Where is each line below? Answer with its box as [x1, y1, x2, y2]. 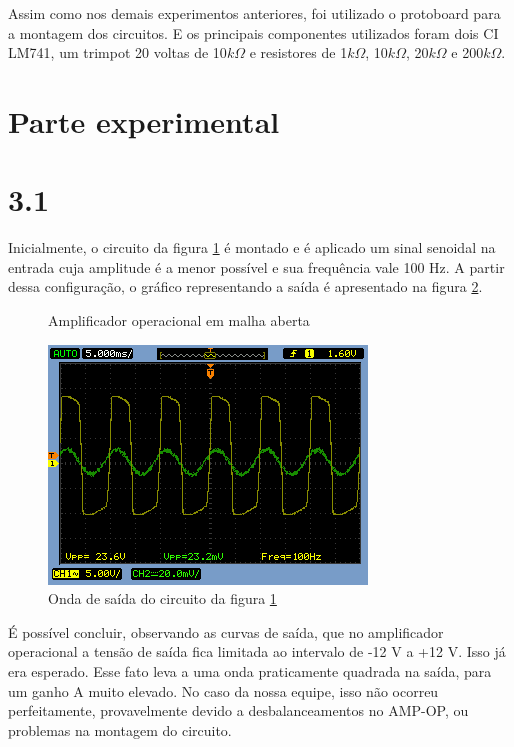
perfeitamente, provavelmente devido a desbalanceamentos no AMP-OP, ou [8, 700, 469, 721]
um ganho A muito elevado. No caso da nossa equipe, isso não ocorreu [8, 680, 439, 701]
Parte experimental [8, 100, 280, 141]
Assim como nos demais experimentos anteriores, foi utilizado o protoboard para [8, 3, 501, 23]
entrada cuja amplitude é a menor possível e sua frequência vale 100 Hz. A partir [8, 256, 505, 277]
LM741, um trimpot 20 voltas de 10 [8, 42, 227, 63]
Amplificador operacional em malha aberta [48, 310, 310, 331]
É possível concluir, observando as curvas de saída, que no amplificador [8, 621, 444, 642]
